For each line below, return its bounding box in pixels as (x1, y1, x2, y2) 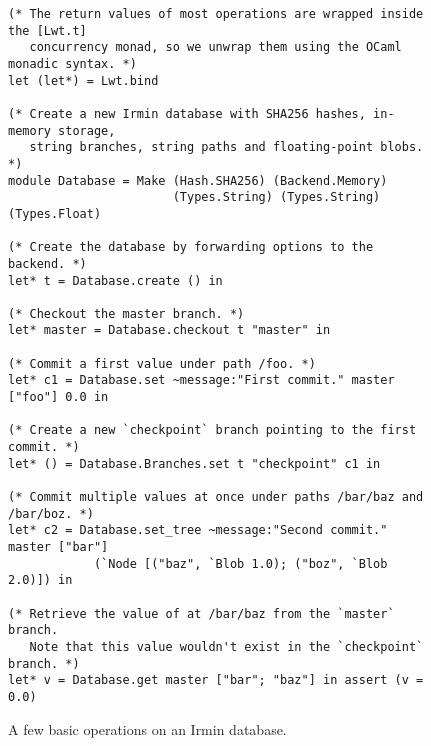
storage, (58, 123, 116, 138)
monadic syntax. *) (8, 56, 137, 71)
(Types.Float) (8, 206, 102, 221)
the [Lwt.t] (8, 23, 87, 38)
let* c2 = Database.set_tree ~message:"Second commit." (8, 523, 388, 538)
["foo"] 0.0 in (8, 390, 109, 405)
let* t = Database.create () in (8, 273, 223, 288)
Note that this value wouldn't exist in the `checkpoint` (29, 639, 424, 654)
